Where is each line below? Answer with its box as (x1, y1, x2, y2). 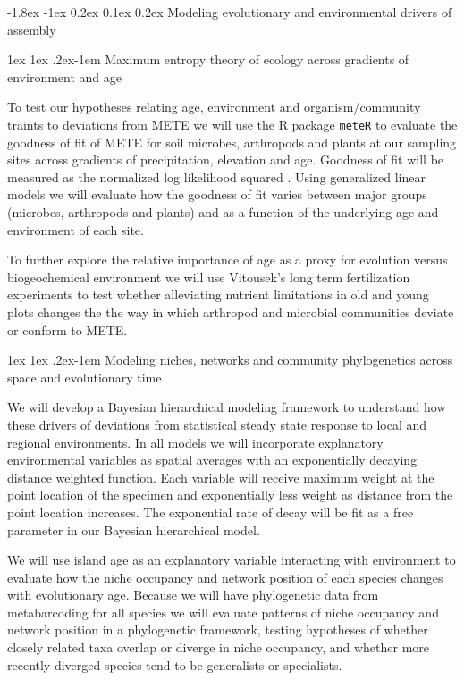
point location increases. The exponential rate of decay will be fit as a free (7, 502, 414, 521)
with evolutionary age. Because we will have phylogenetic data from (7, 585, 379, 604)
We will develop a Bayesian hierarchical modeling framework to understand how (7, 398, 446, 416)
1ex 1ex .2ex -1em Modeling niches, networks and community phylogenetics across (7, 350, 453, 369)
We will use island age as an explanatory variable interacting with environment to (7, 550, 456, 569)
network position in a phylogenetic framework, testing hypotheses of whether (7, 620, 428, 639)
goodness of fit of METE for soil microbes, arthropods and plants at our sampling (7, 132, 457, 151)
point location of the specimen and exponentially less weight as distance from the (7, 485, 453, 504)
